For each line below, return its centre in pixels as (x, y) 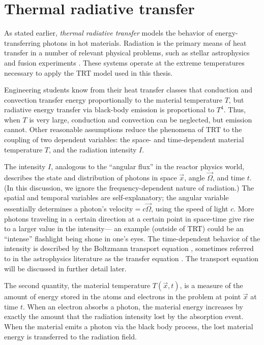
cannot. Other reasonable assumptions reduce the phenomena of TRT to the (123, 129)
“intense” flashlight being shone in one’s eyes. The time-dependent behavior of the (132, 238)
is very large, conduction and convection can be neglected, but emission (141, 119)
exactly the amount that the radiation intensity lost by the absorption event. (124, 316)
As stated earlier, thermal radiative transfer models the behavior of (109, 33)
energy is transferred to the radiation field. (70, 336)
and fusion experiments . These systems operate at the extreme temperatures (124, 62)
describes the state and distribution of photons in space (91, 178)
